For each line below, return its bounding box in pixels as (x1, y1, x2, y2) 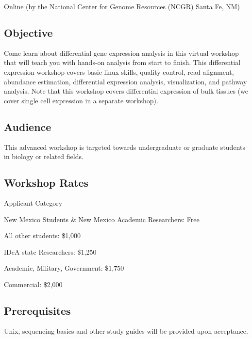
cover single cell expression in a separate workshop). (4, 95, 158, 105)
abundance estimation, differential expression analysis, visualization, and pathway (4, 76, 247, 86)
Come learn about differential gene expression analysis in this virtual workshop (4, 48, 239, 58)
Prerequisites (4, 303, 71, 318)
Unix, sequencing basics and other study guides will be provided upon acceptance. (4, 325, 248, 336)
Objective (4, 25, 53, 40)
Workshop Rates (4, 175, 89, 190)
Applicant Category (4, 197, 63, 208)
